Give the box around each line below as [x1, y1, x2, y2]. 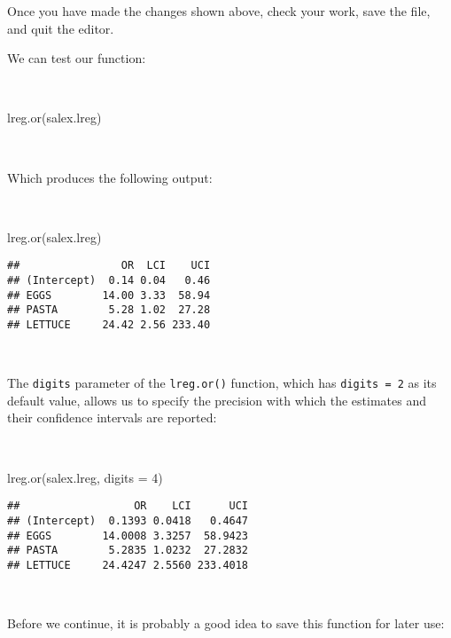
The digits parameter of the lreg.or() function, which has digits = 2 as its [7, 374, 437, 392]
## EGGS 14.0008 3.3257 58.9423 [7, 529, 249, 542]
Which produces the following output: [7, 168, 213, 186]
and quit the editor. [7, 19, 114, 37]
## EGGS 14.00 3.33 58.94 [7, 288, 211, 302]
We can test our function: [7, 49, 146, 67]
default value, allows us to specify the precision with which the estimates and [7, 390, 426, 409]
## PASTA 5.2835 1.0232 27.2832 [7, 544, 249, 557]
